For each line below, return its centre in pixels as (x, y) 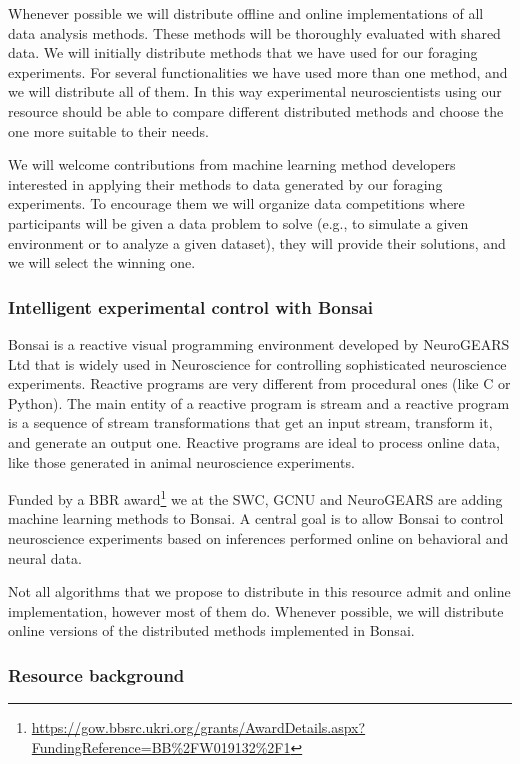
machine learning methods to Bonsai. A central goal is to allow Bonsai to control (256, 518)
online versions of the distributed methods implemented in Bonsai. (211, 630)
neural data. (45, 557)
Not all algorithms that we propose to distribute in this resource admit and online (259, 591)
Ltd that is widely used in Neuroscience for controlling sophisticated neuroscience (257, 363)
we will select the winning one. (102, 262)
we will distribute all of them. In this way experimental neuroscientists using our (255, 91)
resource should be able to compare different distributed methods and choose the (256, 110)
